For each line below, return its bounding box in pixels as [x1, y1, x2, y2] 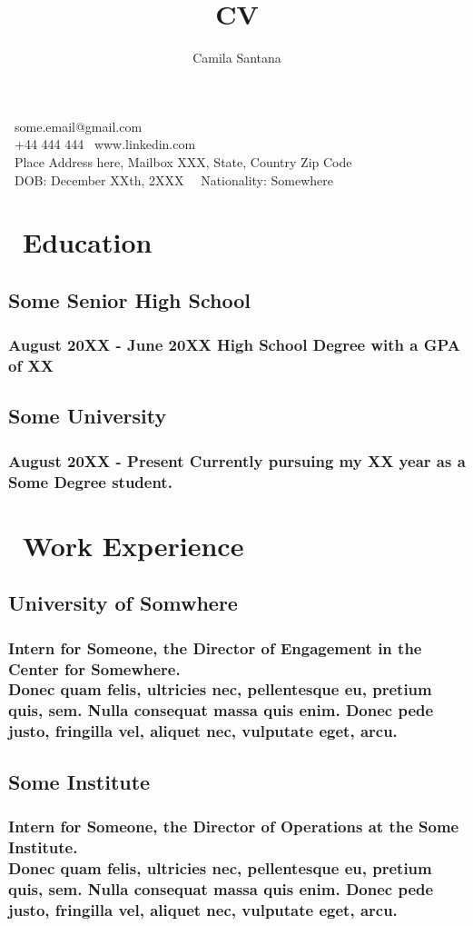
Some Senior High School [8, 285, 251, 314]
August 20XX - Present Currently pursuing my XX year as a [8, 449, 466, 472]
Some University [8, 402, 167, 430]
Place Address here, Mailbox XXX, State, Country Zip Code [14, 152, 352, 171]
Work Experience [23, 526, 244, 563]
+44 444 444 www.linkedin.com [14, 134, 196, 154]
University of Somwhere [8, 589, 238, 617]
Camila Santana [192, 48, 281, 67]
